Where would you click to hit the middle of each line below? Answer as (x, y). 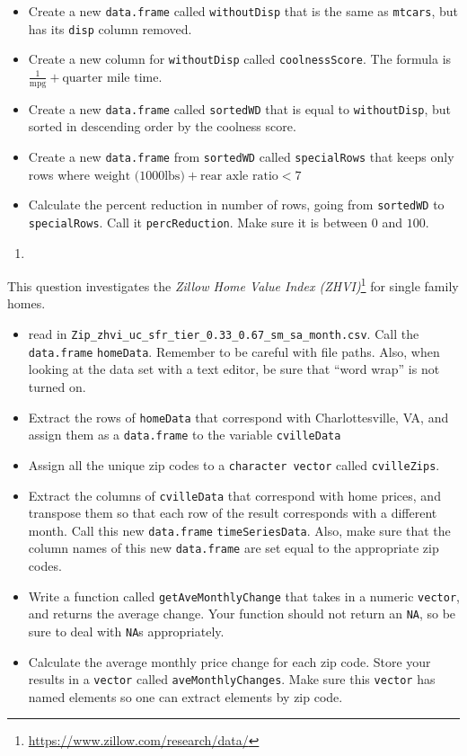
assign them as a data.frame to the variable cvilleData (185, 435)
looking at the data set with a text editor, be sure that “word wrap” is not (234, 369)
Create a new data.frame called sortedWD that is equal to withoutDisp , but (240, 108)
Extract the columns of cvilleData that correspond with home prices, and (234, 495)
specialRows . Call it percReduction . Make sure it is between (198, 222)
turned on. (57, 386)
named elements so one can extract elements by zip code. (185, 696)
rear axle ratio (239, 176)
